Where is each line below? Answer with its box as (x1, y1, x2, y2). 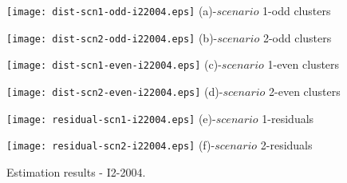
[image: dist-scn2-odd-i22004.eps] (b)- (6, 29, 218, 46)
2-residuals (260, 137, 313, 153)
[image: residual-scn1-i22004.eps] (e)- (6, 109, 216, 126)
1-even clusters (267, 56, 340, 73)
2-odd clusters (262, 29, 332, 46)
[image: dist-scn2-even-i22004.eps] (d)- (6, 82, 223, 99)
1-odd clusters (262, 2, 331, 18)
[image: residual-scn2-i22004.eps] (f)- (6, 137, 215, 153)
